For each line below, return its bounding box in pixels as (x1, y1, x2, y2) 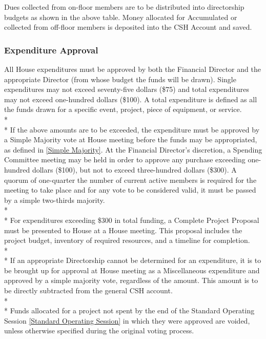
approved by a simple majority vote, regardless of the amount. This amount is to (4, 275, 258, 286)
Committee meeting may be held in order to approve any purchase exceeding (4, 154, 245, 165)
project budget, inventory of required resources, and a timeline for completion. (4, 235, 250, 246)
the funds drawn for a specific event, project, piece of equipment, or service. (4, 104, 242, 115)
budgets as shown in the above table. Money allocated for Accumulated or (4, 11, 237, 22)
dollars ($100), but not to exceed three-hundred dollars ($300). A (32, 164, 237, 175)
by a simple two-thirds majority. (4, 194, 105, 205)
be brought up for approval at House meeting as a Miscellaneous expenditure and (4, 265, 260, 275)
